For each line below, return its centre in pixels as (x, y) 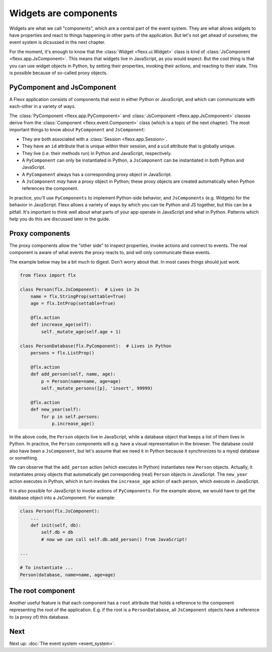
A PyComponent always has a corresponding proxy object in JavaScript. (97, 174)
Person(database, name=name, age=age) (68, 575)
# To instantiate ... (47, 568)
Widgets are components (63, 13)
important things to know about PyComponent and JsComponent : (77, 130)
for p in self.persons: (71, 416)
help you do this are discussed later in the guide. (60, 219)
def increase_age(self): (61, 325)
